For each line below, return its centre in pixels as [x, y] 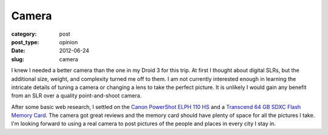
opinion [69, 42]
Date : [18, 51]
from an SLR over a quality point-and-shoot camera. [77, 96]
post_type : [25, 42]
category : [24, 34]
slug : [18, 59]
